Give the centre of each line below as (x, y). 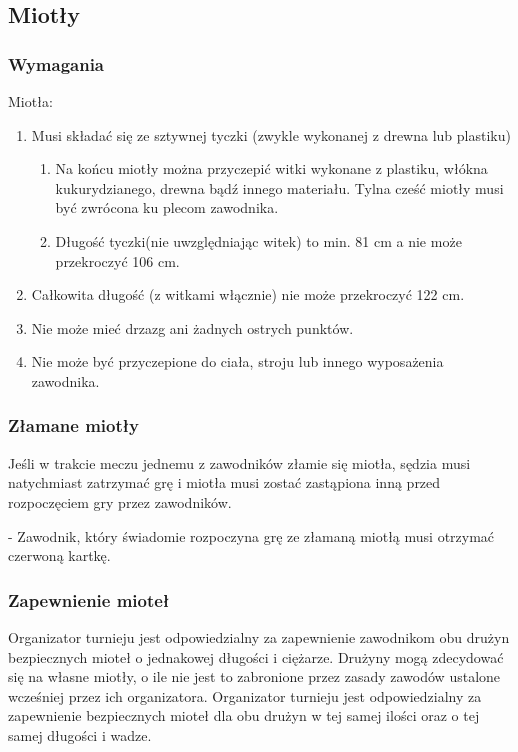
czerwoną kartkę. (59, 555)
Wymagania (56, 63)
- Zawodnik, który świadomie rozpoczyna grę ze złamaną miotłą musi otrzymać (251, 535)
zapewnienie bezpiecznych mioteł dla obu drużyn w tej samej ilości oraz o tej (244, 715)
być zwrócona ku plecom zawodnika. (167, 207)
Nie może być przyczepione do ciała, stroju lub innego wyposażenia (237, 361)
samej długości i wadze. (80, 734)
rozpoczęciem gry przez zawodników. (120, 501)
